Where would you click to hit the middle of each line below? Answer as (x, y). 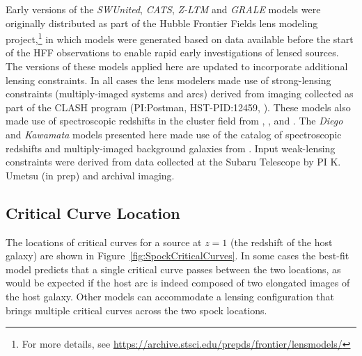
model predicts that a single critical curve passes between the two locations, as (173, 269)
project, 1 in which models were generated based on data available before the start (180, 38)
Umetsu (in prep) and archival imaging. (90, 175)
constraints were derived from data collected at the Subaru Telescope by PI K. (173, 162)
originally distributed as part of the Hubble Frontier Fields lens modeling (162, 23)
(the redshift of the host (282, 242)
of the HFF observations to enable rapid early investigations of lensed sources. (172, 52)
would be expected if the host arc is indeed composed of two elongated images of (178, 283)
